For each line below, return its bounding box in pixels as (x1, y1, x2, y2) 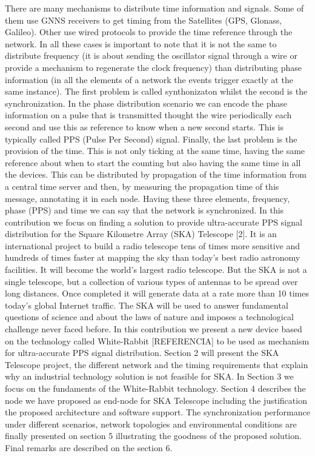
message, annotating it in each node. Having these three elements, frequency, (5, 192, 290, 204)
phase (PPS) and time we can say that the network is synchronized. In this (5, 204, 284, 216)
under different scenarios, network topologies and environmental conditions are (5, 417, 297, 430)
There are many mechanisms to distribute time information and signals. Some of (5, 2, 304, 14)
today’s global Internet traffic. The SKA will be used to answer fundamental (5, 298, 288, 311)
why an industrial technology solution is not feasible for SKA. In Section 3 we (5, 370, 294, 383)
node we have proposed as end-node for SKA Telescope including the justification (5, 394, 307, 406)
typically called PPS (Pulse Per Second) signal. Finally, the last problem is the (5, 132, 297, 145)
